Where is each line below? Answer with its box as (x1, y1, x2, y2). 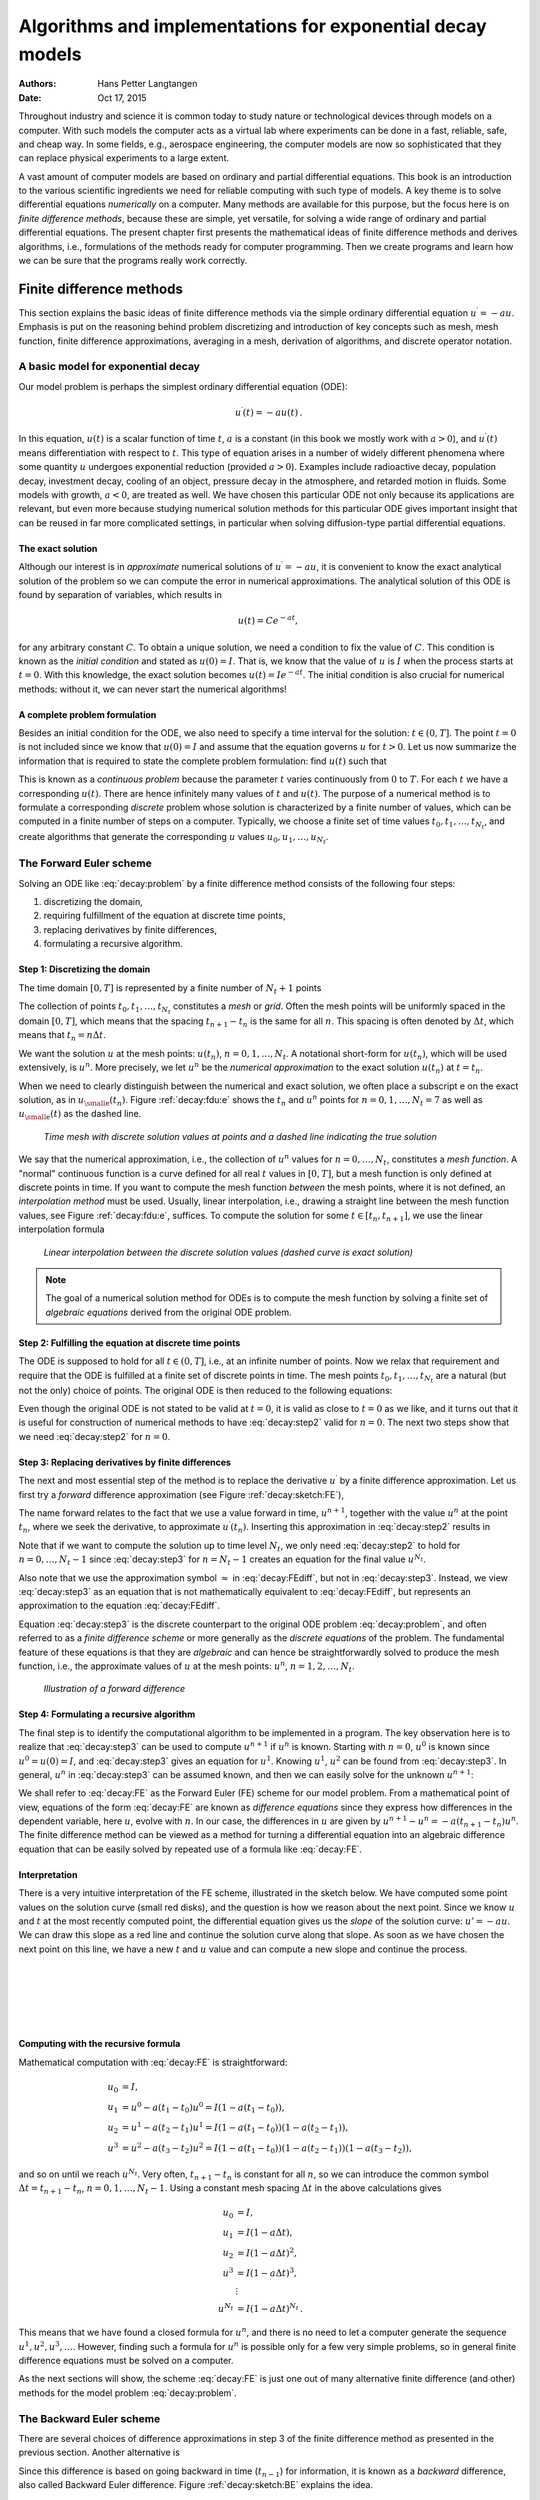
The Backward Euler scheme (18, 2411, 161, 2425)
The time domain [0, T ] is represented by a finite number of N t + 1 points (18, 981, 322, 996)
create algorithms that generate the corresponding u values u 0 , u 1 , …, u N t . (18, 830, 329, 846)
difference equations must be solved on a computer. (18, 2355, 234, 2367)
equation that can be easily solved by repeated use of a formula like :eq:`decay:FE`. (18, 1843, 363, 1855)
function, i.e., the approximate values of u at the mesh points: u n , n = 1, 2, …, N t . (18, 1659, 355, 1674)
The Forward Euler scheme (18, 856, 152, 870)
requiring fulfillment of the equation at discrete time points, (43, 910, 286, 922)
